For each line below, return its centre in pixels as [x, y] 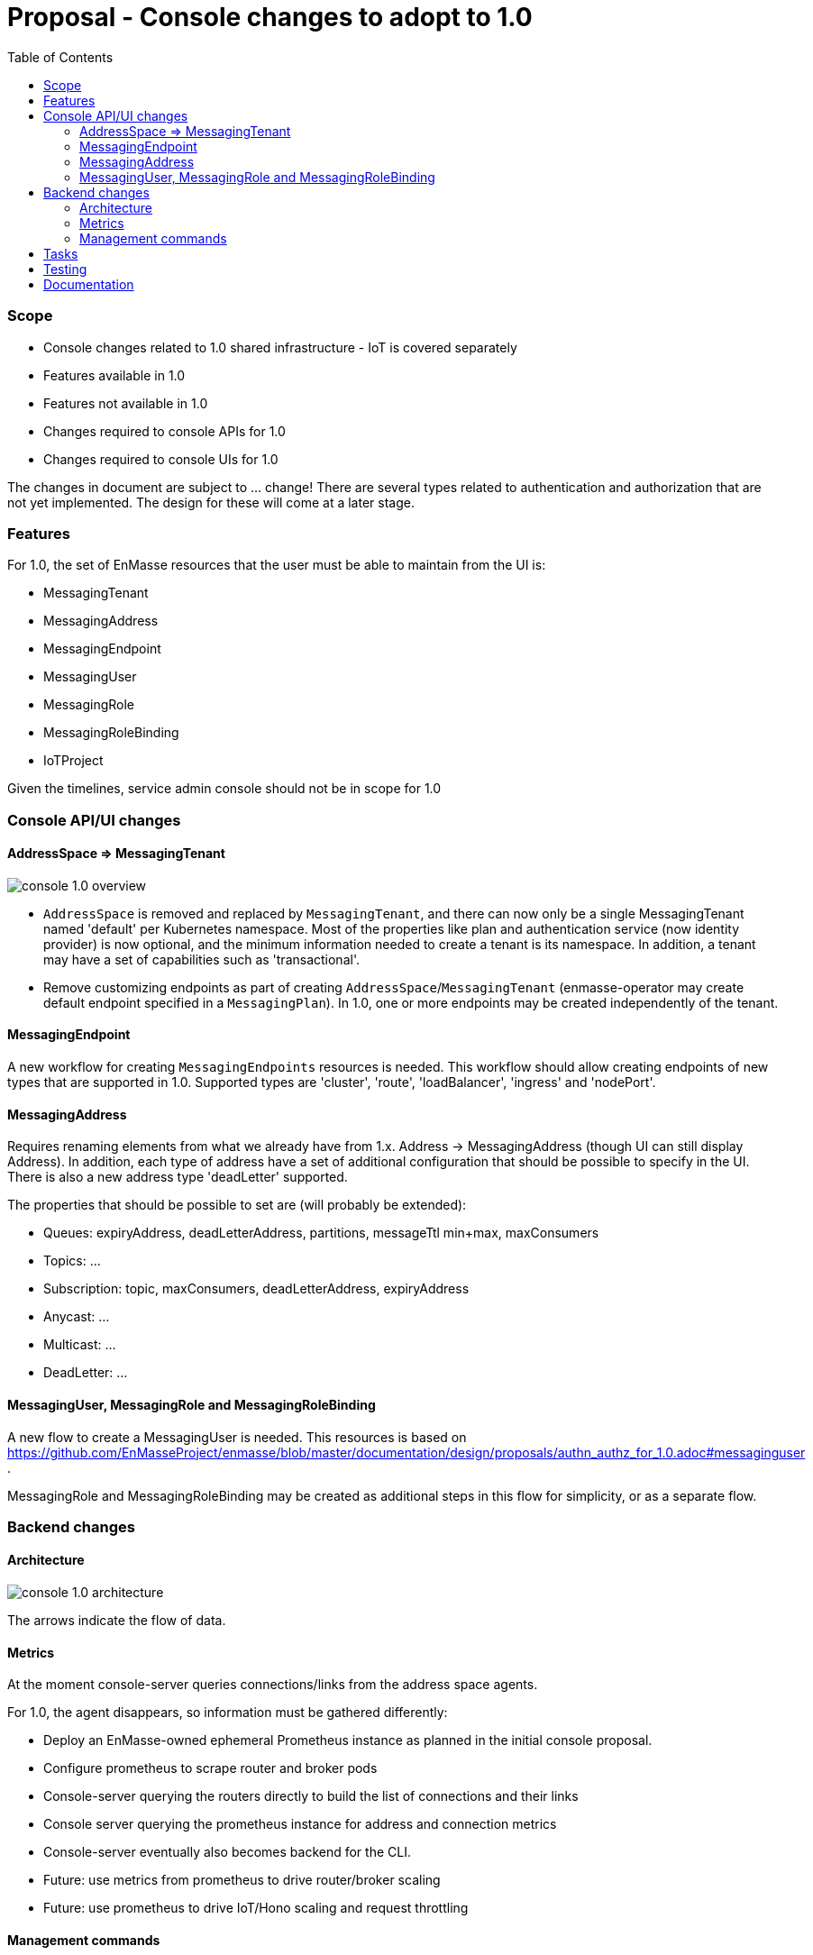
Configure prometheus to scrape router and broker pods [210, 1768]
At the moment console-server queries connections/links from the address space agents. [273, 1685]
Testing [65, 269]
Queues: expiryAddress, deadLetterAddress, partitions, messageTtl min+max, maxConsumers [321, 1233]
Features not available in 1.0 [126, 403]
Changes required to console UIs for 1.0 [161, 459]
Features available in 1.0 [114, 375]
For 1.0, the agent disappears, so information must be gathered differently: [228, 1713]
